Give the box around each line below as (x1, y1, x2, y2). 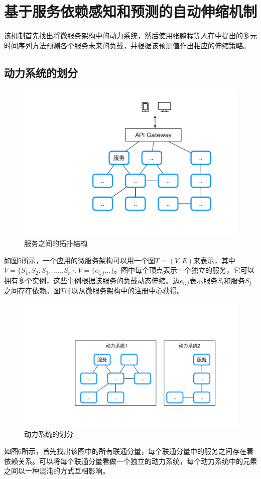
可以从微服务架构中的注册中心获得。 (64, 285, 184, 296)
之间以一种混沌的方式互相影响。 (4, 465, 109, 476)
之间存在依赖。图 (4, 285, 60, 296)
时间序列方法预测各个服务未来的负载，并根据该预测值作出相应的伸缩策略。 (4, 40, 250, 50)
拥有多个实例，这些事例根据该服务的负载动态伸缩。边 (4, 275, 180, 285)
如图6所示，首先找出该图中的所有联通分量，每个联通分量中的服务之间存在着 (4, 445, 253, 456)
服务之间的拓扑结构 (24, 238, 87, 249)
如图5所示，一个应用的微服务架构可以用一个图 (4, 255, 155, 265)
